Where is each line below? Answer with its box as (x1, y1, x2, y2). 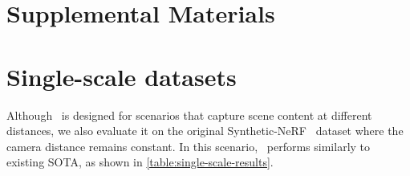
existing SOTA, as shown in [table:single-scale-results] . (6, 153, 274, 170)
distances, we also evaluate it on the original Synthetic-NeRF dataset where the (6, 122, 404, 139)
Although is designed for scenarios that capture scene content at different (6, 106, 372, 123)
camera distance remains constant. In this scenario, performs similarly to (6, 137, 371, 154)
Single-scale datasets (6, 59, 237, 92)
